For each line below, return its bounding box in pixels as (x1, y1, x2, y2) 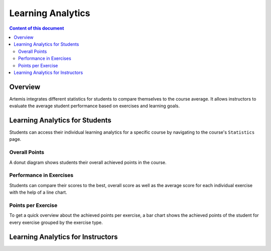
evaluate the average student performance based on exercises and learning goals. (9, 103, 180, 109)
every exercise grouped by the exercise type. (9, 219, 103, 225)
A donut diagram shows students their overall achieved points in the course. (9, 159, 167, 165)
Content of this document (9, 25, 64, 31)
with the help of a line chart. (9, 189, 67, 196)
